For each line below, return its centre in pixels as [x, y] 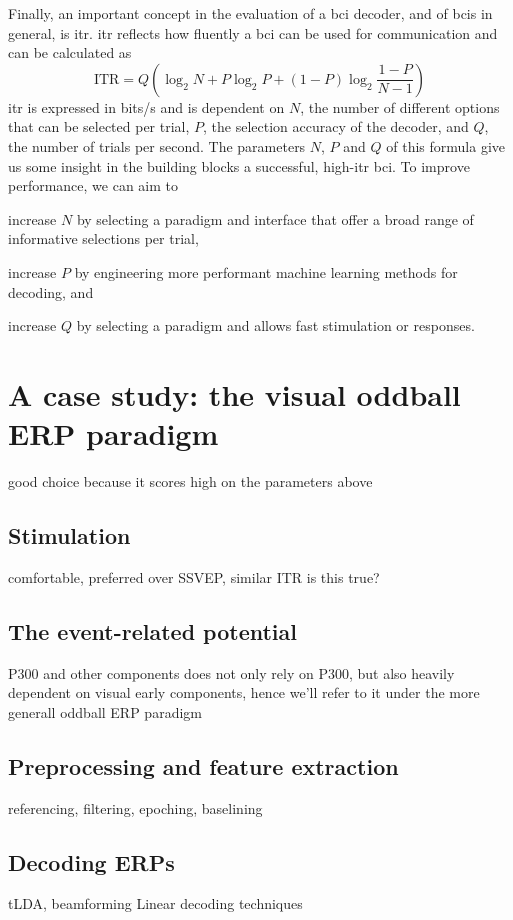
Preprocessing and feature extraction [203, 765]
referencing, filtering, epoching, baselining [135, 807]
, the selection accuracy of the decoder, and [336, 126]
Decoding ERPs [91, 861]
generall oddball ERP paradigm [105, 711]
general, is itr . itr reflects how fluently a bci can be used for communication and [253, 32]
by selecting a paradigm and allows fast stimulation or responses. [275, 325]
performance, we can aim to [93, 185]
